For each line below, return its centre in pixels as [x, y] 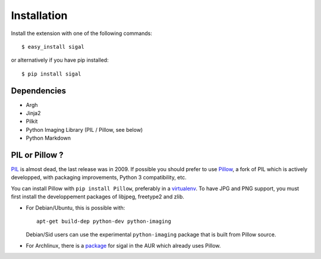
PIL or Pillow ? [37, 155]
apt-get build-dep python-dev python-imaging [104, 222]
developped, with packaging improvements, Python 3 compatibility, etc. [99, 178]
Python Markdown [48, 138]
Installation [39, 15]
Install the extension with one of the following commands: [82, 33]
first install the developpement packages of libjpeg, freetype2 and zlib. [97, 197]
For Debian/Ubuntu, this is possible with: [75, 207]
